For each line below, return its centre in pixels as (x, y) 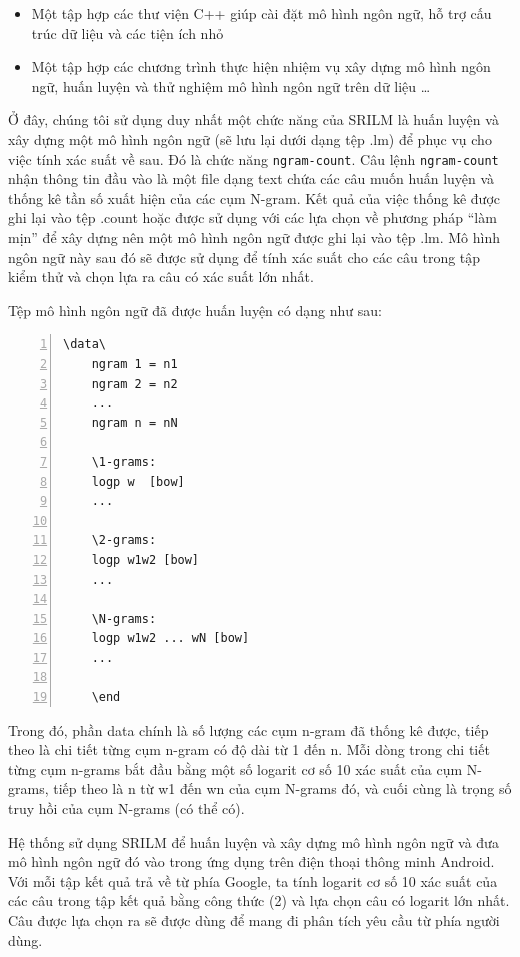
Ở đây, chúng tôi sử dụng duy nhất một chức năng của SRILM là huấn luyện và (253, 119)
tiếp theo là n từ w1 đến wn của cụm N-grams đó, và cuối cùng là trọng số (282, 788)
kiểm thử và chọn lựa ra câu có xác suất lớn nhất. (161, 276)
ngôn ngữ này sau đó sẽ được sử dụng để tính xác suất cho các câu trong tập (244, 256)
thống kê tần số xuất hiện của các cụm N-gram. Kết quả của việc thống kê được (254, 197)
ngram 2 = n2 (134, 383)
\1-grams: (124, 461)
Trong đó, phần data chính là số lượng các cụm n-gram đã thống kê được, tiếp (248, 729)
